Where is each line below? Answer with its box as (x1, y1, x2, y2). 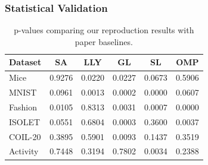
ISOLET (9, 115, 41, 128)
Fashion (9, 100, 37, 113)
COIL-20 (9, 130, 41, 142)
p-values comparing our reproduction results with (14, 24, 194, 36)
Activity (9, 145, 39, 157)
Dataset (9, 56, 42, 68)
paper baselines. (74, 35, 133, 47)
